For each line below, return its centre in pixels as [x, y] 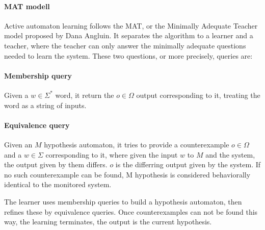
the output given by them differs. [56, 164]
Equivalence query [37, 125]
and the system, [230, 154]
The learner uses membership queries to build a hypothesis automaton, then [123, 201]
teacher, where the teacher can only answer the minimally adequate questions [125, 45]
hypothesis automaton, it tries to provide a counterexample [137, 144]
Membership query [38, 75]
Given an [18, 144]
